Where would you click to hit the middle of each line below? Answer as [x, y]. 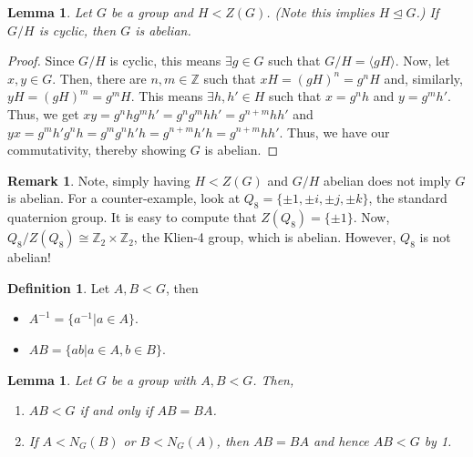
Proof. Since [41, 61]
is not [435, 237]
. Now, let [422, 61]
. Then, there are [99, 78]
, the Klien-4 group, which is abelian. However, [265, 237]
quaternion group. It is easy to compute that [132, 217]
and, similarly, [423, 78]
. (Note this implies [320, 12]
